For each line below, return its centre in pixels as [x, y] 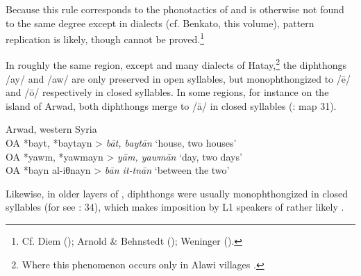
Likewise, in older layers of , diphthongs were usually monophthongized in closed [177, 193]
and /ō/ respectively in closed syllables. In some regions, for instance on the [167, 92]
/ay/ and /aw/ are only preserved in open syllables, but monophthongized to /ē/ [178, 78]
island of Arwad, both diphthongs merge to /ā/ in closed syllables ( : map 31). [171, 105]
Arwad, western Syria [51, 129]
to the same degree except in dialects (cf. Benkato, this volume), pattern [160, 23]
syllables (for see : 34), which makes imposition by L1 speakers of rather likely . [175, 207]
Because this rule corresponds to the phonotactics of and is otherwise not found [175, 9]
